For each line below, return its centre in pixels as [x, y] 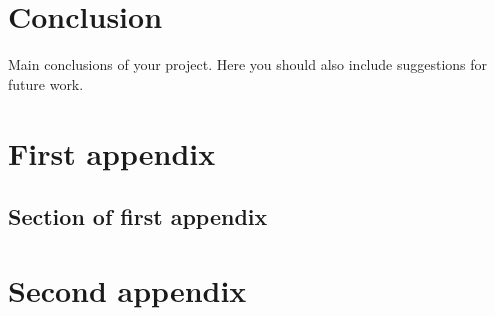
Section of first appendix [138, 216]
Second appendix [127, 289]
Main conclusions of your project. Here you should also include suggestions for [248, 64]
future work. [46, 83]
